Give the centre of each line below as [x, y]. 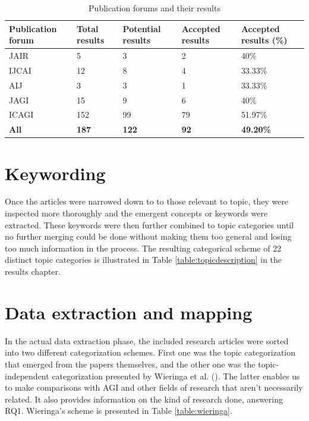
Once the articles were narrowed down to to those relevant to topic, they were [147, 201]
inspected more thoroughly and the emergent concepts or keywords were [136, 213]
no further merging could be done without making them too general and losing [148, 236]
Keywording [55, 173]
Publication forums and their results [154, 8]
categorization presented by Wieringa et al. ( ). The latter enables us [176, 376]
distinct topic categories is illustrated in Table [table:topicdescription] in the [144, 260]
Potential [142, 28]
